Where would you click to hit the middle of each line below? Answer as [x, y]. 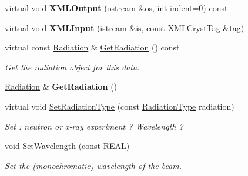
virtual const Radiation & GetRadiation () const [92, 47]
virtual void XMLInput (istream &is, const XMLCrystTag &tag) [125, 27]
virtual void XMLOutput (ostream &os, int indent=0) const [116, 8]
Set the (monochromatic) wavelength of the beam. [93, 165]
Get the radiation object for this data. [72, 67]
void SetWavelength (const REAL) [67, 146]
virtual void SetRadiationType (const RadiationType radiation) [120, 106]
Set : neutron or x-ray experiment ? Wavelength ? [94, 126]
